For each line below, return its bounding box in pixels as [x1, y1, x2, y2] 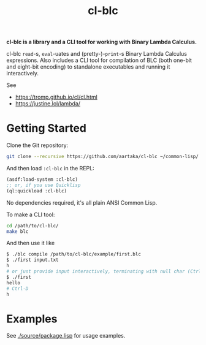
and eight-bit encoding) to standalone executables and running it [6, 63, 170, 70]
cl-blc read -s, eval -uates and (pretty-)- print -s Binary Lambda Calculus [6, 50, 187, 58]
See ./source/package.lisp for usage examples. [6, 332, 126, 339]
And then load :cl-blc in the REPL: [6, 165, 94, 172]
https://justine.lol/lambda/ [15, 100, 81, 107]
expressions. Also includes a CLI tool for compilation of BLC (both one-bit [6, 56, 192, 64]
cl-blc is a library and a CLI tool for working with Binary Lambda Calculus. [6, 38, 197, 46]
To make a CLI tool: [6, 211, 55, 218]
